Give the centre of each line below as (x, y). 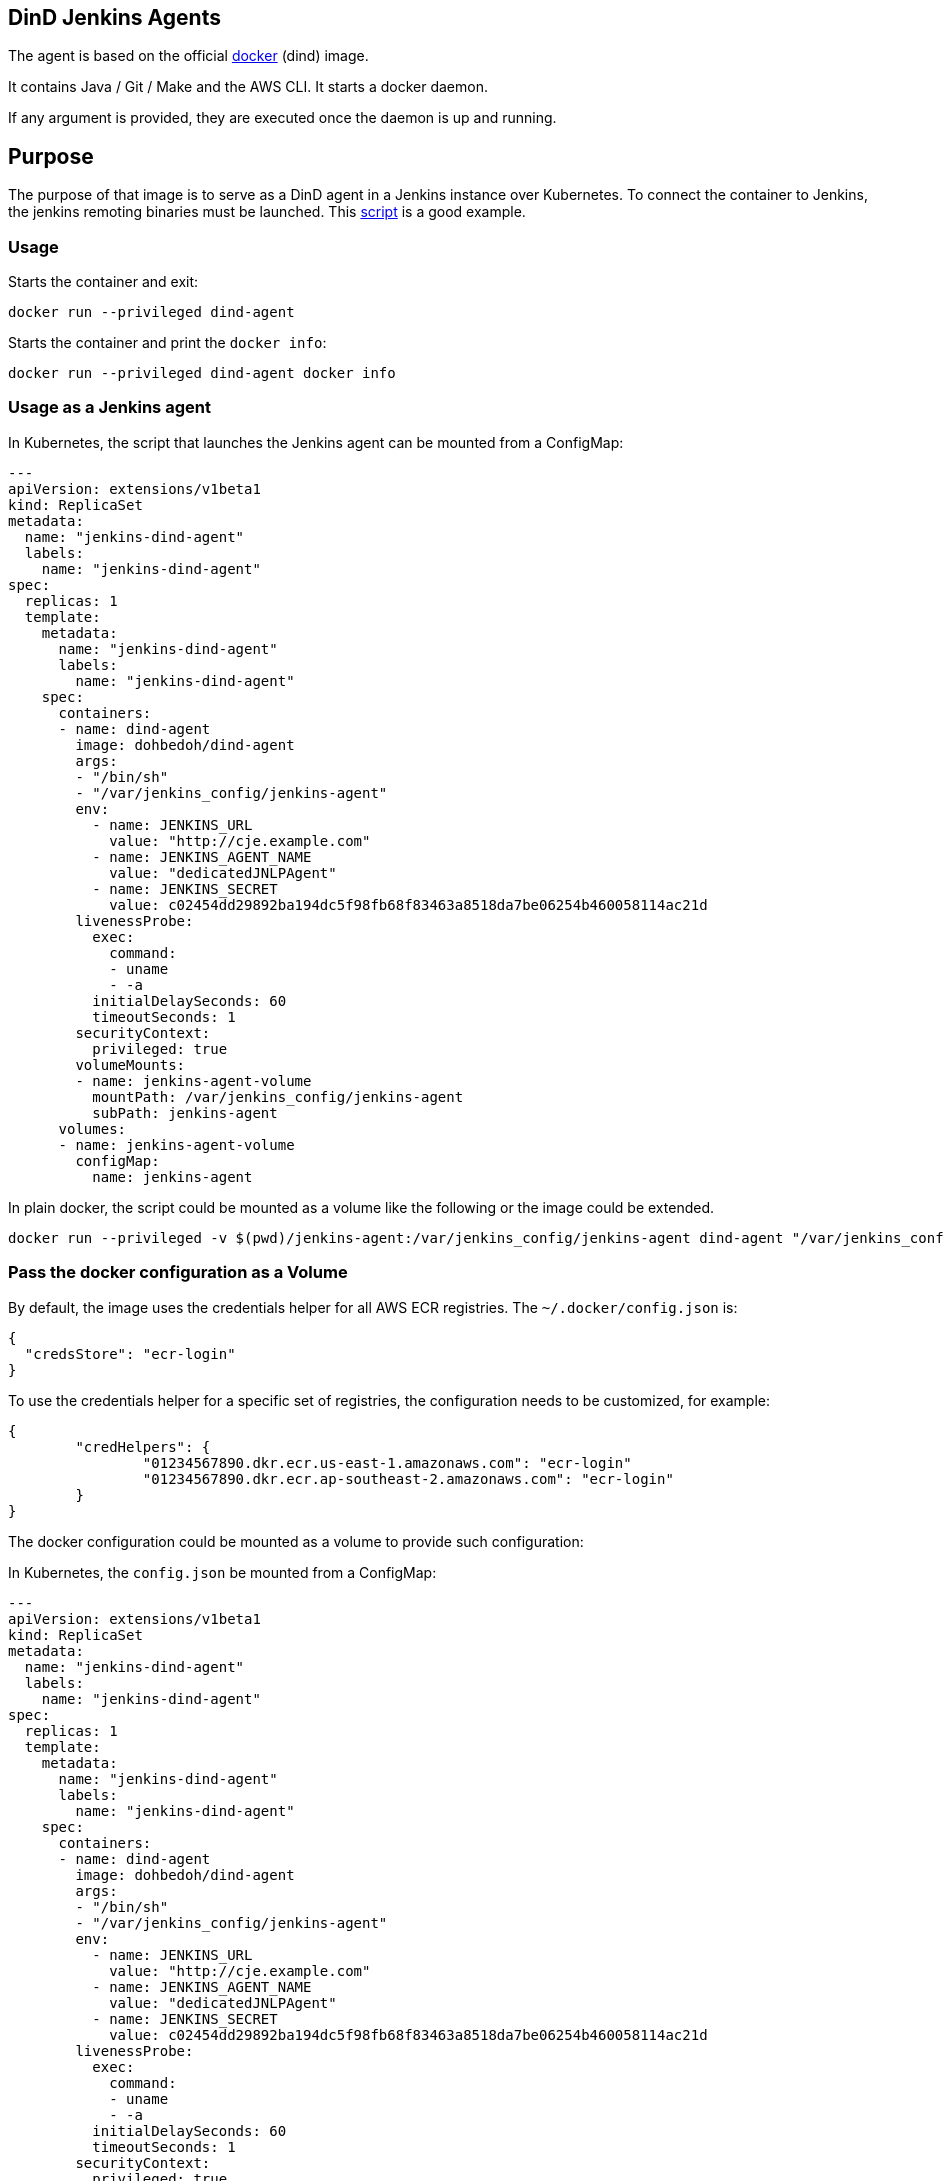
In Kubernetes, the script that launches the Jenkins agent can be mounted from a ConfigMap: (316, 442)
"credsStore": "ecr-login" (130, 1353)
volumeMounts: (130, 1064)
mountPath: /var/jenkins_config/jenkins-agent (278, 1096)
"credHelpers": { (143, 1446)
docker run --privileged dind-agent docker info (202, 373)
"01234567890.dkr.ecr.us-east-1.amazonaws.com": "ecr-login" (387, 1462)
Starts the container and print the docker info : (167, 343)
